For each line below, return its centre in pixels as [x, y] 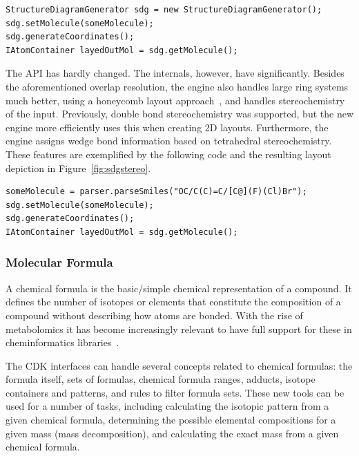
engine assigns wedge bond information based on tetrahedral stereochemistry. [169, 141]
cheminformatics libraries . [62, 342]
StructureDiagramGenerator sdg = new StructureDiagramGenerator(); [164, 10]
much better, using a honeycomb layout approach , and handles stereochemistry [175, 100]
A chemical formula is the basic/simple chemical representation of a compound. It [179, 288]
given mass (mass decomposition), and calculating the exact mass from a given [172, 433]
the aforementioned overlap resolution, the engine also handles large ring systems [177, 86]
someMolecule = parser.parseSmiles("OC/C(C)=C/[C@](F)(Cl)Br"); [156, 192]
